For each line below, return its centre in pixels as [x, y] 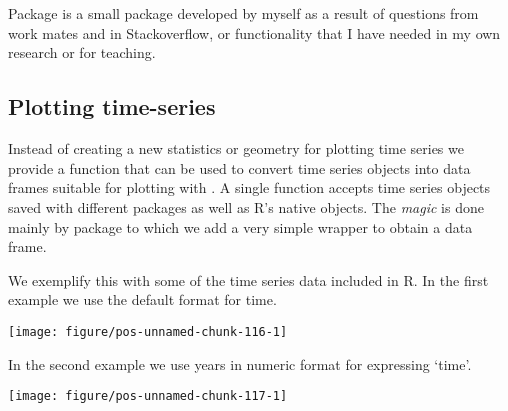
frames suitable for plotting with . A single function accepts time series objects [249, 187]
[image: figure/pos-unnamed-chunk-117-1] [148, 396]
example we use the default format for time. [142, 299]
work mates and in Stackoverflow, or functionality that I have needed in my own [254, 32]
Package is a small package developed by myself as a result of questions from [243, 13]
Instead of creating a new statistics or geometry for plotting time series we [236, 148]
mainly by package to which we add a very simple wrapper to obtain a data [240, 226]
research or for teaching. [82, 52]
